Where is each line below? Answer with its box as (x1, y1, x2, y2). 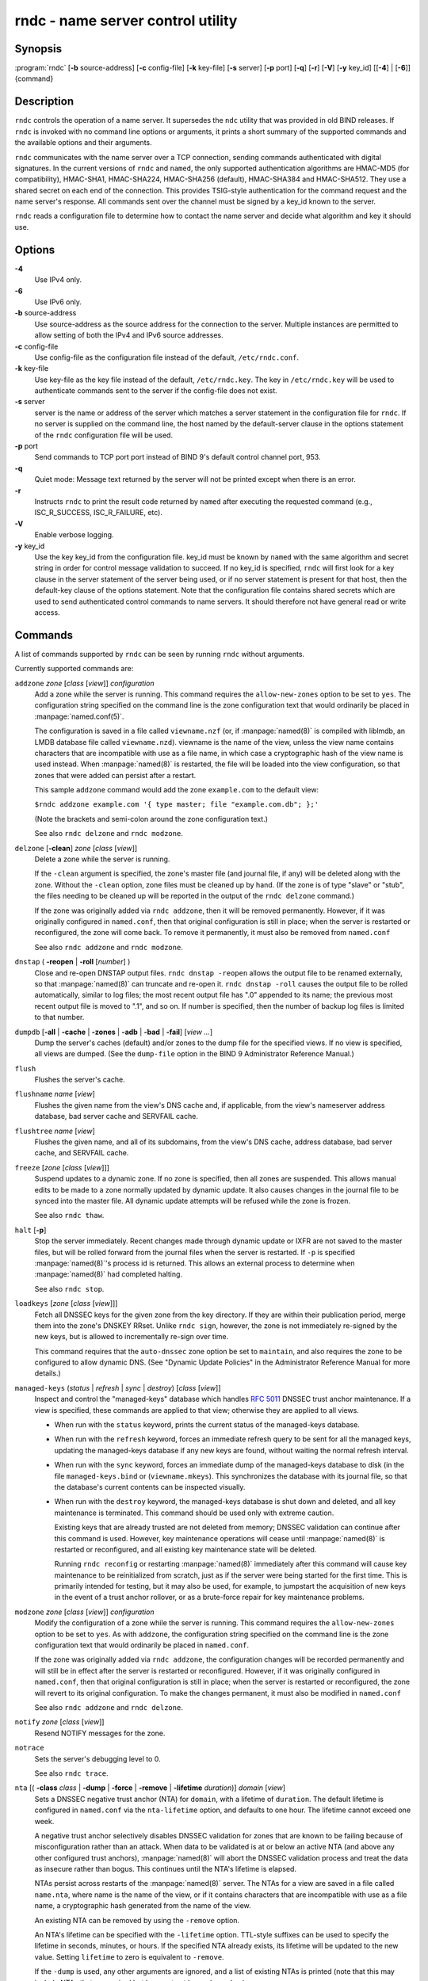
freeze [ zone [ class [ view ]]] (14, 1162, 110, 1172)
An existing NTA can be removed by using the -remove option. (34, 1915, 240, 1925)
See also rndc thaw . (34, 1211, 105, 1220)
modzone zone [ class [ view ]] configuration (14, 1607, 155, 1616)
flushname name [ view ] (14, 1090, 95, 1099)
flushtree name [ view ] (14, 1126, 95, 1136)
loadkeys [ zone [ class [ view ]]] (14, 1299, 118, 1308)
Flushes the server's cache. (34, 1074, 126, 1085)
